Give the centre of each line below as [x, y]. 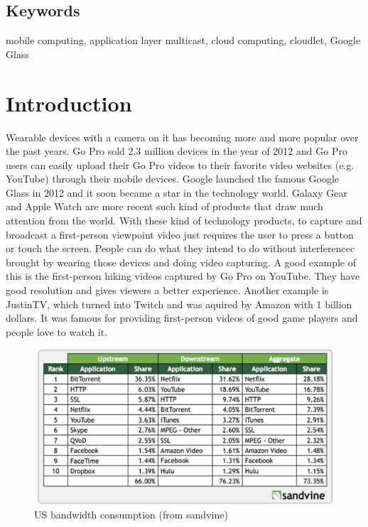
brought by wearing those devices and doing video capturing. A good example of [181, 262]
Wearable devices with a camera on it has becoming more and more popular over [182, 137]
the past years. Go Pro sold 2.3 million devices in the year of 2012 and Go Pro [177, 151]
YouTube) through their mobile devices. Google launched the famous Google [173, 179]
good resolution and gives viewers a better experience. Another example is [167, 290]
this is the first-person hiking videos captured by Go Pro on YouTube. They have [183, 276]
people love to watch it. [57, 331]
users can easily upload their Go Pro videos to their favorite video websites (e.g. [180, 164]
